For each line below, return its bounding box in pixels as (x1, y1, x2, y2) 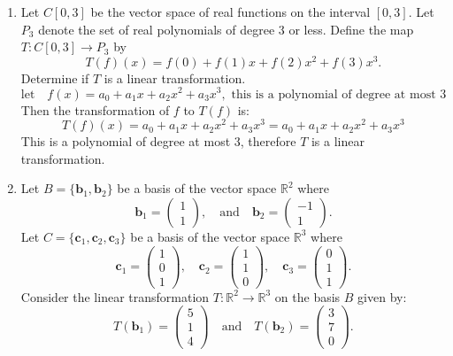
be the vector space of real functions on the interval (90, 3, 371, 20)
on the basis (274, 287, 341, 306)
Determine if (20, 68, 89, 87)
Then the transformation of (20, 100, 170, 119)
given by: (357, 287, 407, 306)
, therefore (240, 132, 296, 151)
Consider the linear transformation (20, 287, 210, 306)
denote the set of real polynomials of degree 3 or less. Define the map (38, 19, 414, 38)
